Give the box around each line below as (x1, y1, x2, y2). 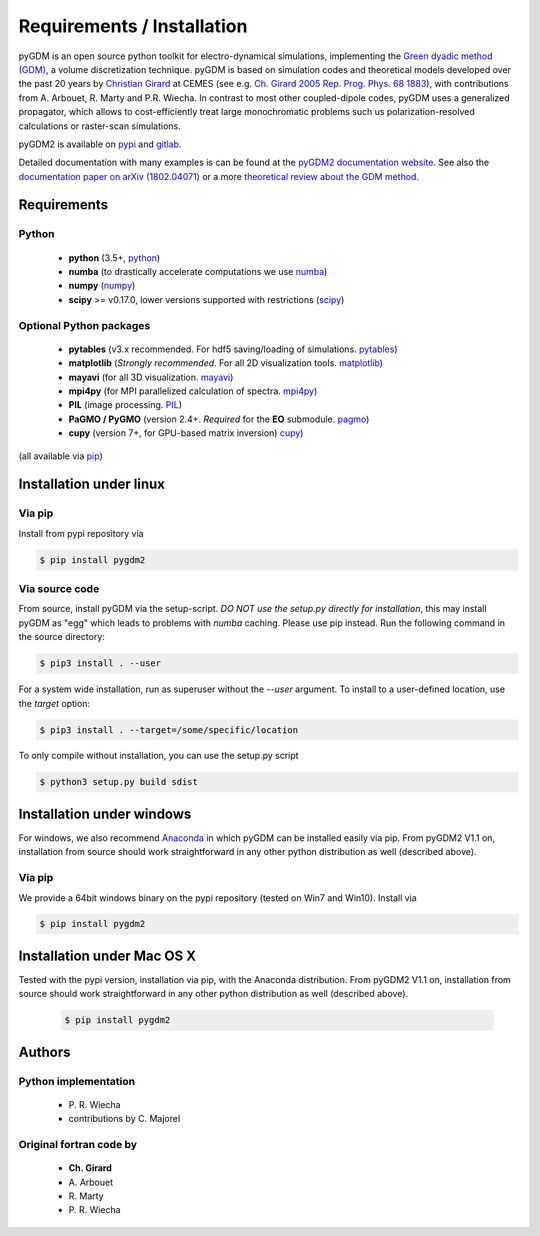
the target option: (18, 697, 90, 709)
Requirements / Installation (18, 15, 248, 37)
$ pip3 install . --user (39, 658, 162, 669)
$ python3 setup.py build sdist (39, 776, 199, 788)
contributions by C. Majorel (68, 1113, 181, 1125)
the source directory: (18, 631, 105, 643)
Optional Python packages (18, 318, 151, 332)
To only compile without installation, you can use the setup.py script (18, 750, 299, 762)
